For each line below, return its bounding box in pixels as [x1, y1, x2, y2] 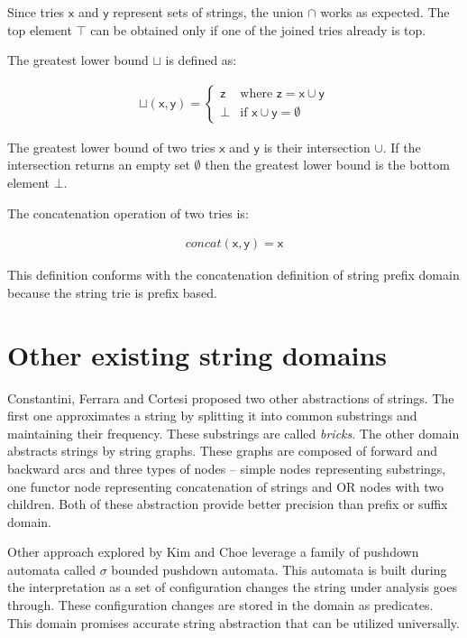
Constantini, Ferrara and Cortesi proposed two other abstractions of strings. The [7, 388, 454, 407]
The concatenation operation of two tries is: [7, 203, 249, 222]
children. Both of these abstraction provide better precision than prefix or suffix [7, 495, 448, 513]
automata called [7, 559, 96, 578]
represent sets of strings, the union [113, 3, 304, 21]
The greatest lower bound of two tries [7, 137, 215, 156]
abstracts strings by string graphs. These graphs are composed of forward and [7, 441, 438, 460]
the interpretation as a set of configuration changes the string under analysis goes [7, 578, 457, 596]
